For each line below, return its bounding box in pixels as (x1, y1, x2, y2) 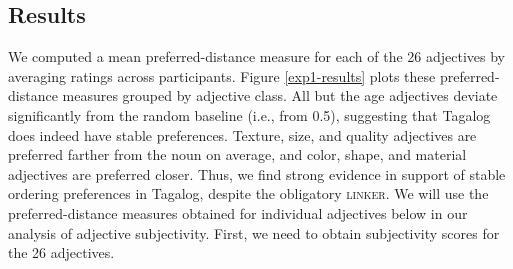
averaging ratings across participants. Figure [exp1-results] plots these (8, 65, 436, 86)
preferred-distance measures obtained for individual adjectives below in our (8, 202, 468, 223)
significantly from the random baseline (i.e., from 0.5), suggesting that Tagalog (8, 104, 491, 125)
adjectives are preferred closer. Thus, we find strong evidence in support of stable (8, 163, 506, 184)
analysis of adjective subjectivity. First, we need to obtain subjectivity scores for (8, 222, 500, 243)
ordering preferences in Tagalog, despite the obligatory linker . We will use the (8, 183, 489, 204)
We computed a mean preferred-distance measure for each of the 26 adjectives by (8, 46, 505, 67)
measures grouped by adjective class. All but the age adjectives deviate (62, 85, 498, 106)
